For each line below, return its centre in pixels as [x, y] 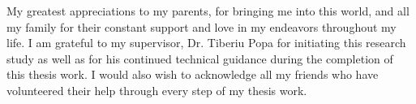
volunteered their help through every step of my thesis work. [157, 90]
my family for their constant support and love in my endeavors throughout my [202, 26]
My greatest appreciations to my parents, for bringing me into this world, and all [208, 11]
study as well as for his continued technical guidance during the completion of [200, 58]
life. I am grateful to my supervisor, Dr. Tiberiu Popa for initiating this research [206, 43]
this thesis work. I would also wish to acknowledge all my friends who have [193, 74]
